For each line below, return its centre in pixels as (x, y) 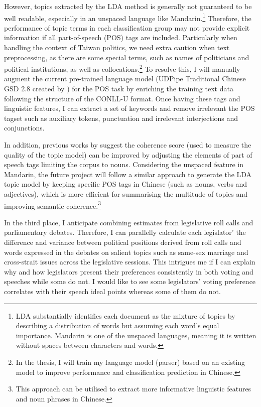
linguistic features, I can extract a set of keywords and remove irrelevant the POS (129, 108)
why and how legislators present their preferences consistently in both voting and (129, 271)
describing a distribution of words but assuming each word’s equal (117, 325)
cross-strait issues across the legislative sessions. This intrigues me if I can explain (130, 262)
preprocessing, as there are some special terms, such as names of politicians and (127, 57)
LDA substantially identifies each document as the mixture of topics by (125, 315)
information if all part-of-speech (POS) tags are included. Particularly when (121, 37)
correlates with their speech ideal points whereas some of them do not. (112, 291)
